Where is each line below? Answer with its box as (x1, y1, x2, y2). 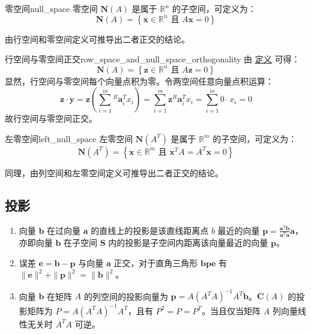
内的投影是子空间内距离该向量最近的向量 (108, 236, 268, 248)
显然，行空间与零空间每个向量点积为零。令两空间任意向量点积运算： (5, 74, 274, 87)
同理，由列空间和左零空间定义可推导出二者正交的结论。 (5, 166, 223, 179)
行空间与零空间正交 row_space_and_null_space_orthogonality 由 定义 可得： (5, 53, 300, 65)
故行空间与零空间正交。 (5, 112, 97, 125)
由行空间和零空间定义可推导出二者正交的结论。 (5, 32, 190, 45)
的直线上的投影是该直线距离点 (91, 224, 209, 236)
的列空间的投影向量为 (83, 290, 168, 302)
